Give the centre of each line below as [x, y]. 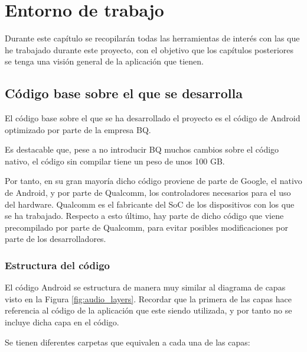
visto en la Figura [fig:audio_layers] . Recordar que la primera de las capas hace [148, 298]
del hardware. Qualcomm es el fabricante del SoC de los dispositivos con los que [150, 204]
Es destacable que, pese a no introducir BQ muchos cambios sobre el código [142, 149]
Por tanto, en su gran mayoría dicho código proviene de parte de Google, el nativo [153, 181]
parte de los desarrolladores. [55, 239]
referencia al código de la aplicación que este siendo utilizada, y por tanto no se [148, 310]
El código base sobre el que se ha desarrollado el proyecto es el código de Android [153, 118]
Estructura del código [57, 265]
